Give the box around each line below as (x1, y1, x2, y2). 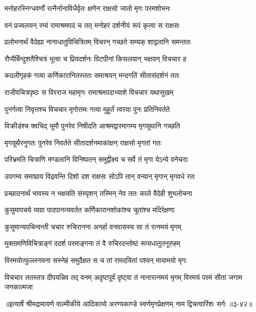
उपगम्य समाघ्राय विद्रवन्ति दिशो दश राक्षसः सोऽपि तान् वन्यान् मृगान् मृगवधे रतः (4, 170, 195, 181)
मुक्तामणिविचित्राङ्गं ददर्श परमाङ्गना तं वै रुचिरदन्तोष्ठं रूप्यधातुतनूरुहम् (4, 238, 180, 248)
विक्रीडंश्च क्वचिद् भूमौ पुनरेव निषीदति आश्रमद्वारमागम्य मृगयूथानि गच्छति (4, 120, 180, 131)
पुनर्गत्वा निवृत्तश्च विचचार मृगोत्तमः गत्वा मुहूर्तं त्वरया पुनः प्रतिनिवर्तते (4, 103, 170, 114)
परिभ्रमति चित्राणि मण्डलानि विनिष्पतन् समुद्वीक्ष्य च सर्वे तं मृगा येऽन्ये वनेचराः (4, 154, 188, 164)
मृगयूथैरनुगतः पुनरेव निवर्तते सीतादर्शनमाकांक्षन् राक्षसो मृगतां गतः (4, 137, 161, 147)
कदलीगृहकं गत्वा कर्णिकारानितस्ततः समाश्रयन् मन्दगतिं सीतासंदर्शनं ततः (4, 70, 179, 80)
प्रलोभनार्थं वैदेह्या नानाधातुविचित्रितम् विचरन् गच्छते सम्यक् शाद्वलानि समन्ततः (4, 36, 191, 47)
